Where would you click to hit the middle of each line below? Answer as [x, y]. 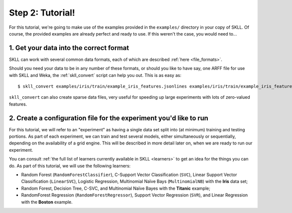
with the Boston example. [47, 202]
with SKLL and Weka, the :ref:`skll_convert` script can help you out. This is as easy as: [95, 75]
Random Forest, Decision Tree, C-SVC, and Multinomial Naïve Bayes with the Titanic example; [116, 188]
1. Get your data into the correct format [69, 48]
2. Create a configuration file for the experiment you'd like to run [109, 118]
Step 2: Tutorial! [42, 13]
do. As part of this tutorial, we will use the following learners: [70, 166]
